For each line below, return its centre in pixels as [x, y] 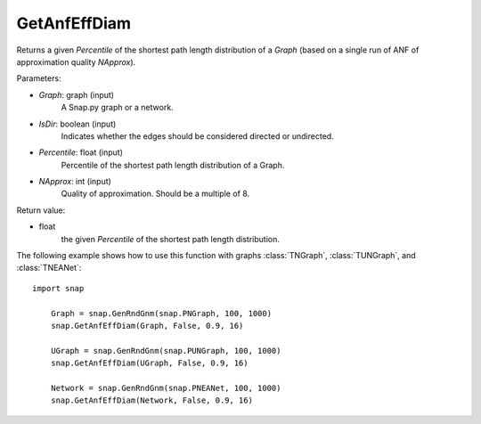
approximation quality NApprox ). [76, 61]
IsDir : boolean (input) [77, 124]
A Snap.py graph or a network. [117, 108]
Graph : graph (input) [77, 94]
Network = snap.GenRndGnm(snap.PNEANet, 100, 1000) [166, 388]
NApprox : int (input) [75, 182]
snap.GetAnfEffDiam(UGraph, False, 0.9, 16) [149, 363]
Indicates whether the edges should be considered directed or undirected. [197, 136]
